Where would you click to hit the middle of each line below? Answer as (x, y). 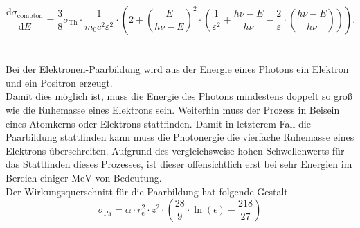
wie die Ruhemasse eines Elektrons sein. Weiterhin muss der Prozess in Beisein (173, 109)
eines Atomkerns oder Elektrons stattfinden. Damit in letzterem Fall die (158, 123)
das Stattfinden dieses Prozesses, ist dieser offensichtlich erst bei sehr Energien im (179, 164)
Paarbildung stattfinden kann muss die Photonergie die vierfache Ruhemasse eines (180, 137)
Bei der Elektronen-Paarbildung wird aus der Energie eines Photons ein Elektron (177, 69)
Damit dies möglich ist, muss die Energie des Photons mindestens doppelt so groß (179, 96)
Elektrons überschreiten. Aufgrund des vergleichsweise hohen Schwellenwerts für (175, 150)
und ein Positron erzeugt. (59, 82)
